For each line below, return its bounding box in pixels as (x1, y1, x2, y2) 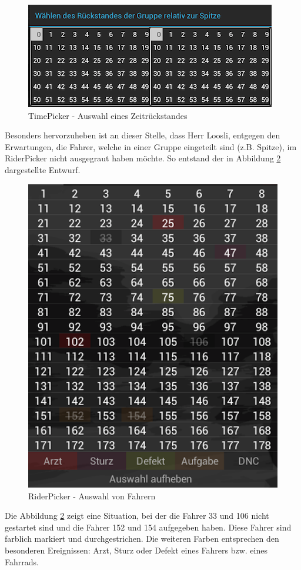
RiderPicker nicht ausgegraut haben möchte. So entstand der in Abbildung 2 (5, 152, 281, 164)
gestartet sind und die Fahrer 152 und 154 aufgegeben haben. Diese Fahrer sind (5, 521, 292, 533)
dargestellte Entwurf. (5, 163, 81, 175)
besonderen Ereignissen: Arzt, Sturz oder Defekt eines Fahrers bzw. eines (5, 544, 267, 556)
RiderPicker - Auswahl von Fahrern (28, 489, 156, 502)
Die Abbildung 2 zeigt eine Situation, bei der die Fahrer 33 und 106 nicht (5, 509, 269, 522)
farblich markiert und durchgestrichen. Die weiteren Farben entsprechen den (5, 532, 279, 545)
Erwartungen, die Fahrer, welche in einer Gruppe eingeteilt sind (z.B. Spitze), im (5, 140, 297, 153)
